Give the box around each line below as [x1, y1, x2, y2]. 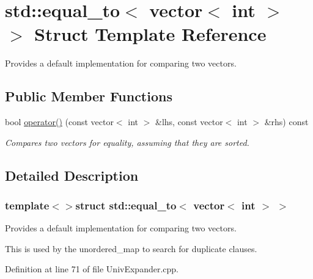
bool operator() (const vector [5, 115, 114, 128]
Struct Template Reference [34, 21, 267, 46]
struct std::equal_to [75, 198, 177, 212]
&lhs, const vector [155, 115, 223, 128]
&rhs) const [264, 115, 309, 128]
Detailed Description [5, 165, 139, 184]
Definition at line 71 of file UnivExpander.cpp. [5, 263, 179, 275]
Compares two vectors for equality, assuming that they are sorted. [5, 136, 249, 148]
